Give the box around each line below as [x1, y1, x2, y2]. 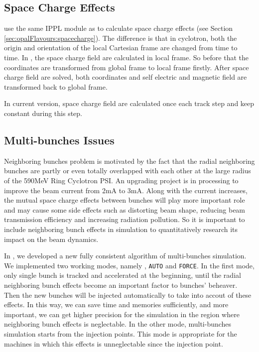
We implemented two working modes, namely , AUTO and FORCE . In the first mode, [4, 260, 255, 270]
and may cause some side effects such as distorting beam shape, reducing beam [4, 204, 246, 215]
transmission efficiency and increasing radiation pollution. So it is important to [4, 214, 245, 225]
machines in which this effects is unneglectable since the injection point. [4, 338, 223, 349]
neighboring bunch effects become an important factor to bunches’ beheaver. [4, 279, 238, 290]
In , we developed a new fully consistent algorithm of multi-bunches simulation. [4, 250, 247, 261]
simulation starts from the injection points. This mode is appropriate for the [4, 328, 237, 339]
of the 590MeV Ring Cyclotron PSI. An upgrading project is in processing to [4, 175, 239, 185]
